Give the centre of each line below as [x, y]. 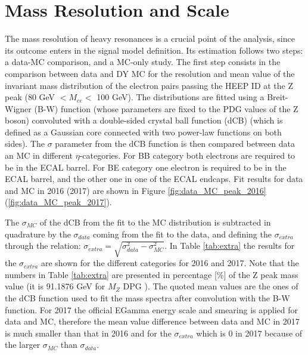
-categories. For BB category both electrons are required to [187, 155]
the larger [23, 345]
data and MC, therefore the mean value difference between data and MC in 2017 [152, 321]
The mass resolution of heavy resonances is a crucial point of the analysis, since [150, 38]
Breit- [278, 97]
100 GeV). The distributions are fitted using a [181, 97]
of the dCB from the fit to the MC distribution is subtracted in [155, 222]
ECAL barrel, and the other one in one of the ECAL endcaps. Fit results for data [154, 179]
